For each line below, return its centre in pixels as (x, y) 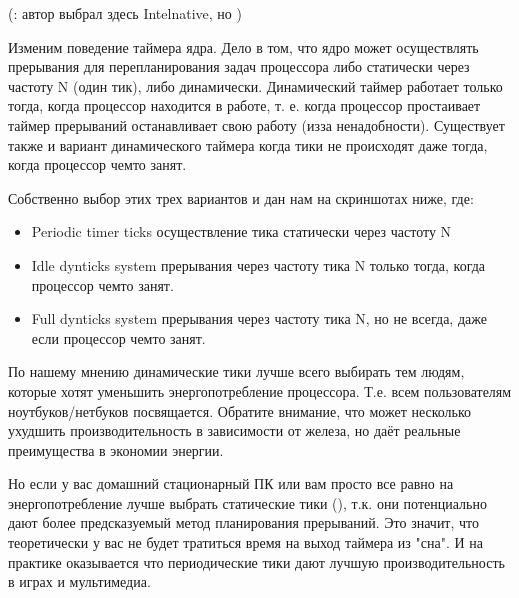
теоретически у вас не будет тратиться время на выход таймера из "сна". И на (245, 542)
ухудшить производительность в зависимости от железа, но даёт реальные (234, 430)
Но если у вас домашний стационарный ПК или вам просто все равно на (231, 483)
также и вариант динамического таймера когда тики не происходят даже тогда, (248, 144)
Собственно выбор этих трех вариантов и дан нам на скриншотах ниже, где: (241, 197)
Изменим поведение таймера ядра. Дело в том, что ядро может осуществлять (243, 46)
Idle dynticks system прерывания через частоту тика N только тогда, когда (258, 264)
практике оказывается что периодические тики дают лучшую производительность (256, 561)
